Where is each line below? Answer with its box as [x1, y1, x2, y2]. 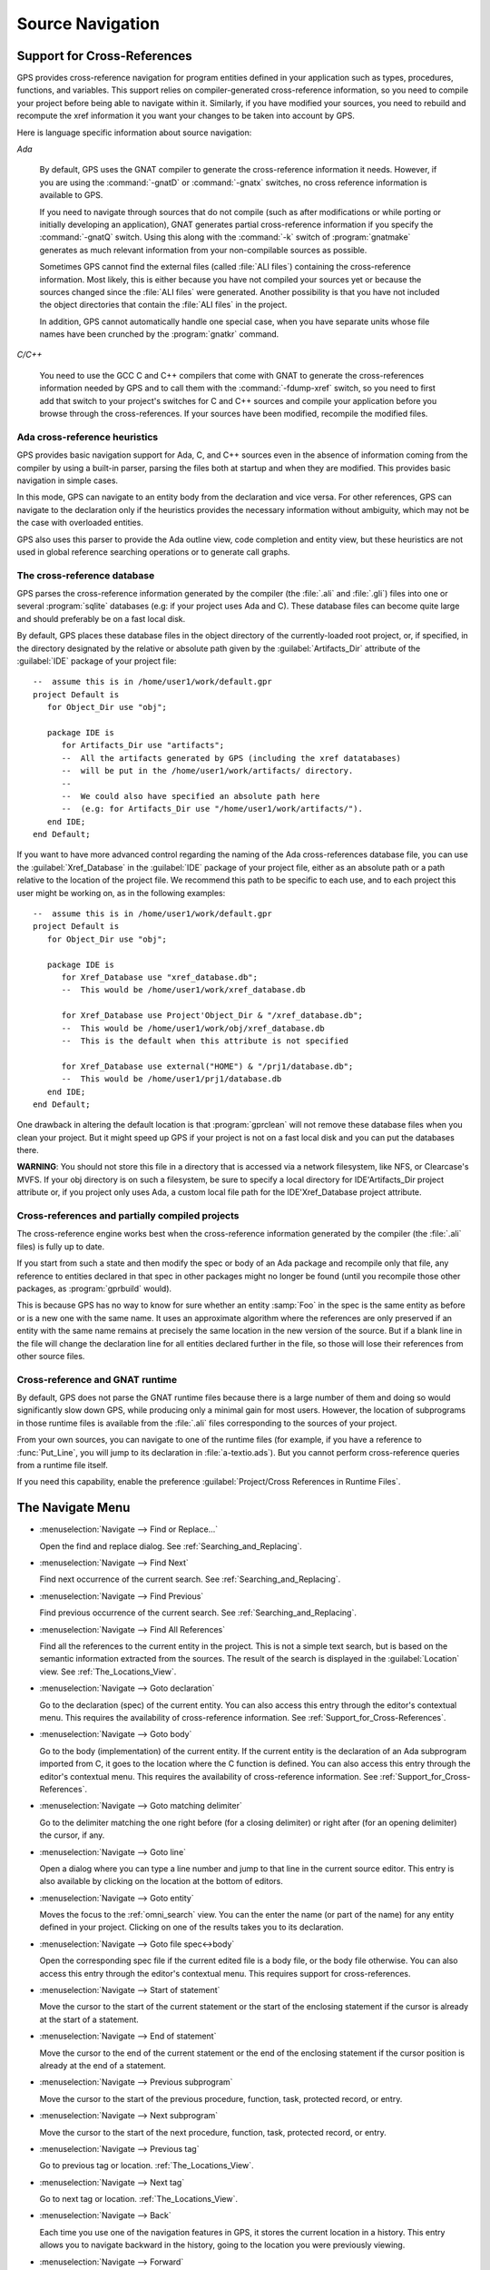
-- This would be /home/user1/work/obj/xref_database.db [61, 1022, 326, 1033]
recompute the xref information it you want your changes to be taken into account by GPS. [16, 110, 356, 122]
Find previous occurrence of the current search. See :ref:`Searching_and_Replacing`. [39, 1607, 358, 1618]
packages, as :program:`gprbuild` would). [16, 1283, 172, 1294]
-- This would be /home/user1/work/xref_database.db [61, 985, 306, 995]
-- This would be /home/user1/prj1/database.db [61, 1074, 282, 1084]
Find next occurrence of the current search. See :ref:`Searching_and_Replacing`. [39, 1574, 341, 1584]
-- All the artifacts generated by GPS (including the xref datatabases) [61, 753, 402, 763]
